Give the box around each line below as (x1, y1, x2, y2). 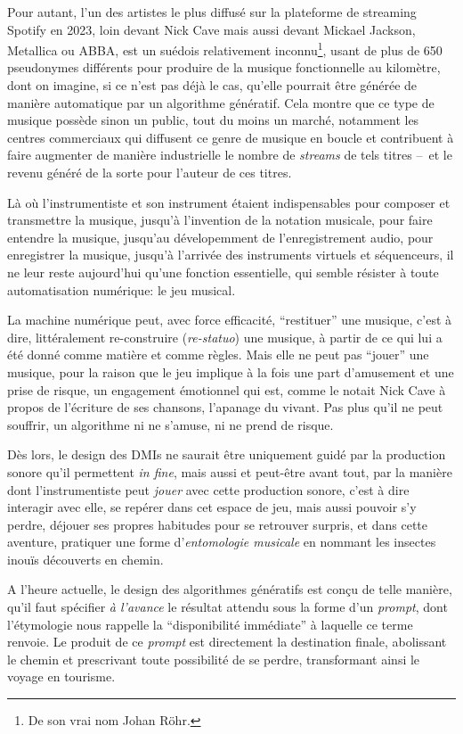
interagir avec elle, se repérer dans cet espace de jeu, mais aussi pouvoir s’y (7, 498, 417, 516)
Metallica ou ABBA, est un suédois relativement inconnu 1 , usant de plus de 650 (7, 38, 443, 59)
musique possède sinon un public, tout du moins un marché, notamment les (7, 111, 419, 129)
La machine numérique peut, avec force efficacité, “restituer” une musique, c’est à (7, 310, 452, 329)
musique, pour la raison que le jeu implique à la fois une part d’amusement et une (7, 362, 454, 381)
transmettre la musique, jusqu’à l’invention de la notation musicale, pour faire (7, 210, 433, 229)
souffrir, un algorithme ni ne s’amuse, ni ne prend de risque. (7, 415, 334, 433)
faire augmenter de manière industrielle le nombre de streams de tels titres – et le (7, 145, 452, 164)
